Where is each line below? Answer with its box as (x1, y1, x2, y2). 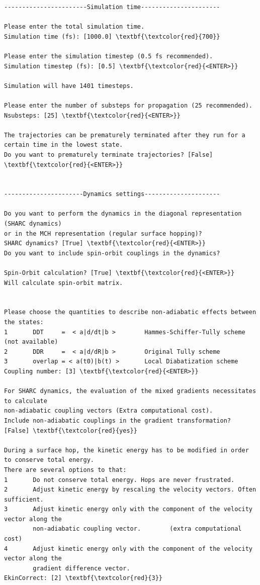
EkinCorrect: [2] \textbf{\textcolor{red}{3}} (4, 574, 162, 582)
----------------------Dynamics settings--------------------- (4, 190, 220, 198)
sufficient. (4, 496, 44, 503)
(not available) (4, 338, 58, 346)
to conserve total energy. (4, 456, 94, 464)
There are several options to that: (4, 466, 127, 473)
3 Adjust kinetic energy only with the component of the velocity (4, 506, 252, 513)
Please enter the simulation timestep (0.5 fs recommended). (4, 52, 213, 60)
